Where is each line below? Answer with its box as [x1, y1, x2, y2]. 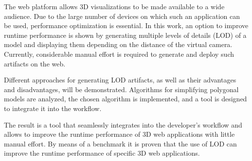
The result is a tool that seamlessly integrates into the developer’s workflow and [4, 119, 242, 129]
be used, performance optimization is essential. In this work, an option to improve [4, 20, 249, 31]
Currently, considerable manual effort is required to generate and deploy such [4, 48, 234, 59]
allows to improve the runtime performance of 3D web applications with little [4, 129, 235, 139]
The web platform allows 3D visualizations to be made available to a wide [4, 1, 225, 11]
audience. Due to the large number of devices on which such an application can [4, 11, 240, 21]
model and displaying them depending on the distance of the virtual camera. [4, 39, 233, 49]
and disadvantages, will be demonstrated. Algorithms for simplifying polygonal [4, 84, 239, 94]
